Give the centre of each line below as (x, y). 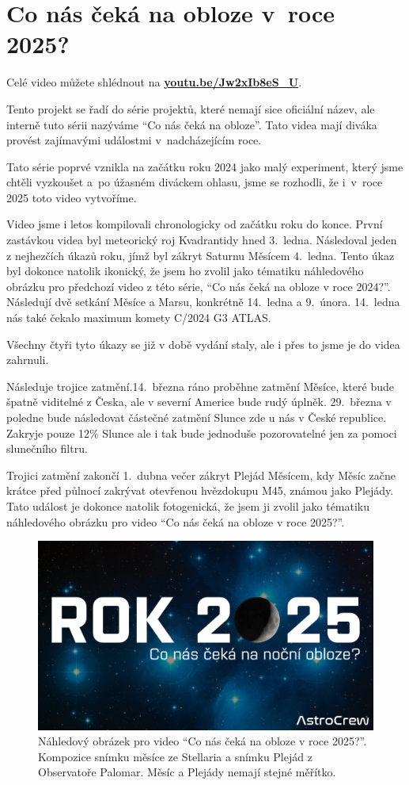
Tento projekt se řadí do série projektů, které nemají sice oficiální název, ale (191, 108)
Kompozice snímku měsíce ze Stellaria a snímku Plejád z (175, 756)
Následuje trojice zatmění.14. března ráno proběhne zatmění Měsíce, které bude (200, 386)
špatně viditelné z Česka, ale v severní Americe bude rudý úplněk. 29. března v (199, 402)
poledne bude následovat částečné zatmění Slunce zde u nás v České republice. (197, 417)
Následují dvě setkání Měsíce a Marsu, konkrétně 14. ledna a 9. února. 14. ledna (203, 302)
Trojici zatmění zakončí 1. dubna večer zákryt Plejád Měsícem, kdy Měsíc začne (201, 475)
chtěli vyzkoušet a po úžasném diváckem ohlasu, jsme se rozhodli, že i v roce (195, 182)
